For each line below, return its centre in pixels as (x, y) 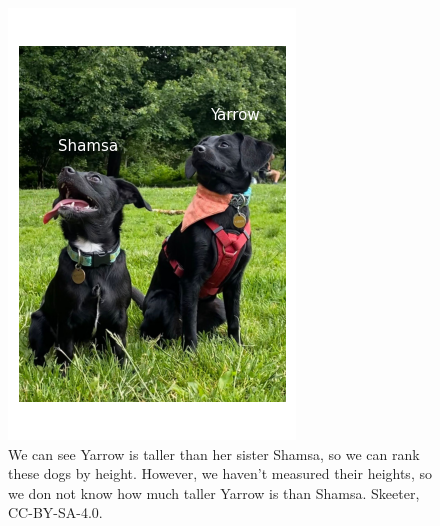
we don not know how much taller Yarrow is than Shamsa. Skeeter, (214, 492)
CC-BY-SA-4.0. (55, 512)
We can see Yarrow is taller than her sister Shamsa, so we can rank (214, 453)
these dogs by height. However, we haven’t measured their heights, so (220, 473)
